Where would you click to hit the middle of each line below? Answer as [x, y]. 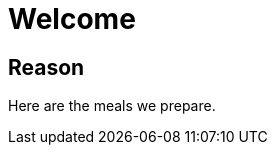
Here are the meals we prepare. [112, 106]
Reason [46, 67]
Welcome [72, 19]
